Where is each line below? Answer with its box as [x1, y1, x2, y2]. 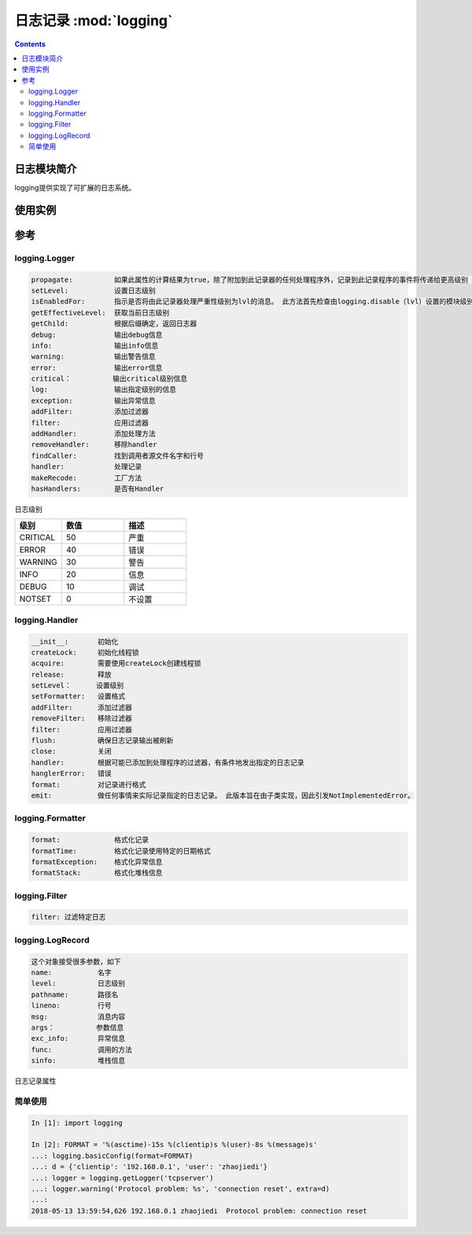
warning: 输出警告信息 [31, 352, 157, 361]
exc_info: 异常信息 [31, 1034, 126, 1043]
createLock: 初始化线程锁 [31, 647, 139, 657]
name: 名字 [31, 968, 112, 977]
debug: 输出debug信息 [31, 330, 163, 339]
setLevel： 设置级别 [31, 681, 124, 690]
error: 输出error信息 [31, 363, 163, 372]
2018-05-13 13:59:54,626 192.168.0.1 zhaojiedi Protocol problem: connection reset [31, 1206, 367, 1215]
